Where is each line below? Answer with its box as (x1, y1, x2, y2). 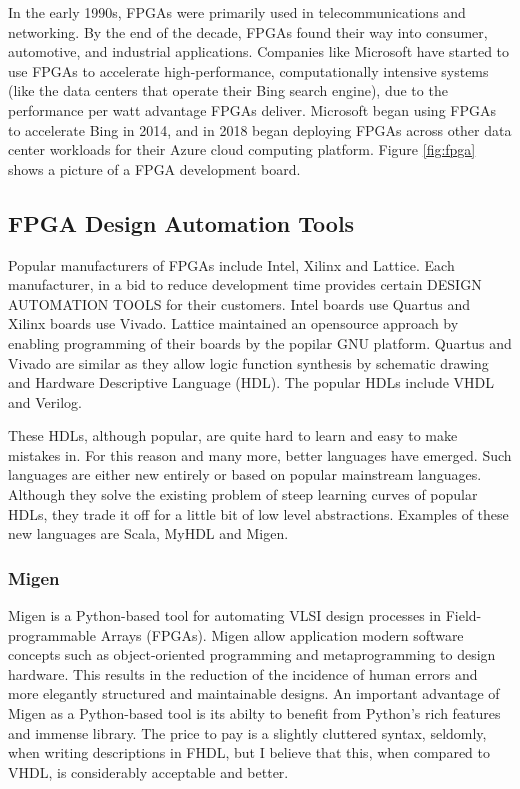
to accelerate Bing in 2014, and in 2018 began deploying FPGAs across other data (8, 119, 512, 140)
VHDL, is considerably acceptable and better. (8, 761, 289, 782)
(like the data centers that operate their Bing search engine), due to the (8, 80, 448, 101)
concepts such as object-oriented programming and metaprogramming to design (8, 644, 496, 665)
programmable (8, 624, 96, 645)
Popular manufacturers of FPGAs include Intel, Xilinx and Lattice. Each (8, 254, 455, 275)
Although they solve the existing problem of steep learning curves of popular (8, 484, 478, 505)
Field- (445, 605, 482, 626)
